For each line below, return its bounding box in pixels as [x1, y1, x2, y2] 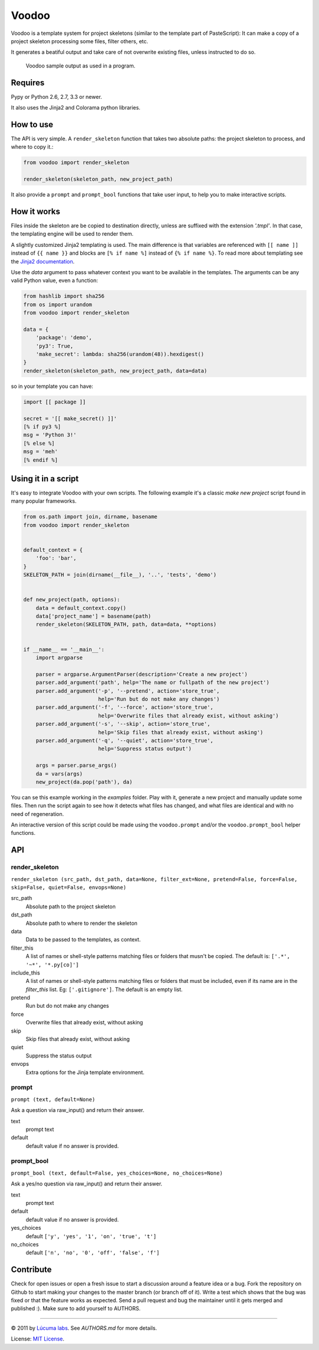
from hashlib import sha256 [23, 293, 105, 300]
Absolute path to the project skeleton [25, 903, 116, 910]
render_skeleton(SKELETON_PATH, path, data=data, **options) [35, 621, 217, 628]
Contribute [11, 1265, 52, 1275]
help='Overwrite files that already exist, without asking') [97, 712, 279, 719]
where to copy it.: [11, 143, 54, 150]
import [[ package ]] [23, 398, 86, 405]
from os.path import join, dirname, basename [23, 513, 158, 520]
